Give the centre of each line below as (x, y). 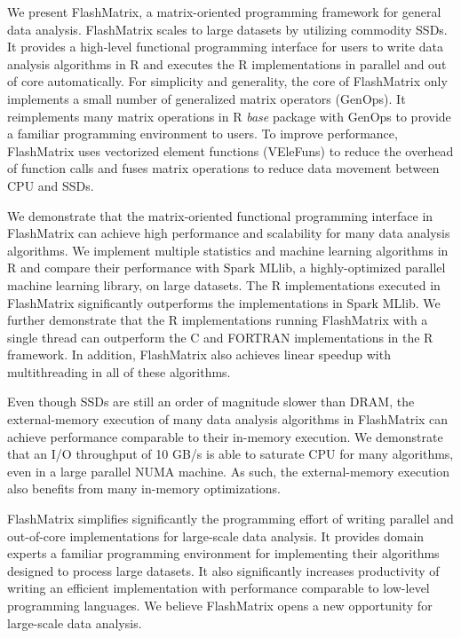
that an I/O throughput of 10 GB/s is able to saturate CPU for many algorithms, (230, 454)
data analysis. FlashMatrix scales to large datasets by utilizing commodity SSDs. (227, 29)
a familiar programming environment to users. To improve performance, (203, 134)
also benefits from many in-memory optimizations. (144, 488)
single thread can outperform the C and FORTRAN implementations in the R (220, 337)
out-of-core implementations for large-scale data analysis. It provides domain (216, 536)
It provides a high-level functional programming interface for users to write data (225, 47)
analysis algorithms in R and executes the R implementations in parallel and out (227, 63)
